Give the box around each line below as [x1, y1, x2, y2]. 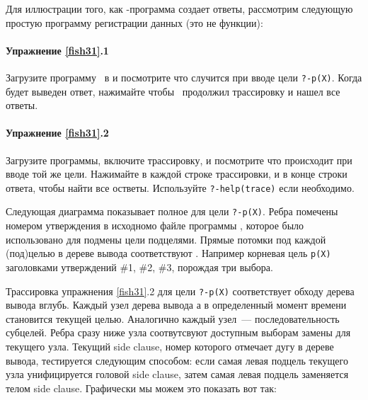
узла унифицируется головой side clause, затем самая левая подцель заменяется [6, 367, 349, 382]
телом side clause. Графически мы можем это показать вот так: [6, 380, 277, 395]
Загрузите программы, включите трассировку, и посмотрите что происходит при [6, 152, 352, 167]
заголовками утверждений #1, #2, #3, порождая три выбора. [6, 259, 273, 274]
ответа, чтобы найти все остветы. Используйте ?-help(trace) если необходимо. [6, 180, 355, 195]
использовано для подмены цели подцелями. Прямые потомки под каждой [6, 232, 326, 246]
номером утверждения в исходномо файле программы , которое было [6, 218, 304, 233]
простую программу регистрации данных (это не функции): [6, 15, 263, 30]
